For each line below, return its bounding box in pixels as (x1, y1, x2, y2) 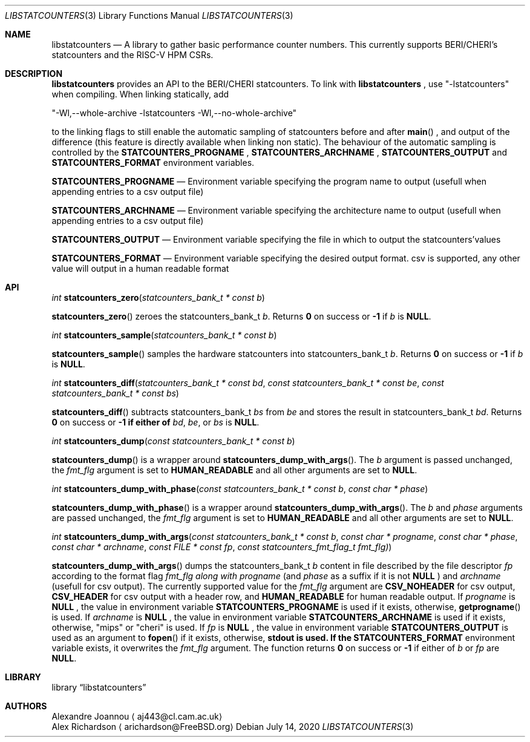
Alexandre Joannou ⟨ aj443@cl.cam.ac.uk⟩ (51, 711, 223, 721)
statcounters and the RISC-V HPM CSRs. (51, 50, 214, 60)
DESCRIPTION (5, 68, 63, 79)
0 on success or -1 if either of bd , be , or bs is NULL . (51, 417, 260, 427)
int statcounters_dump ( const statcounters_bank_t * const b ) (51, 436, 295, 446)
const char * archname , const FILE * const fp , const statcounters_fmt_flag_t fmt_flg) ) (51, 542, 392, 552)
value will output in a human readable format (51, 263, 229, 274)
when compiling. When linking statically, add (51, 89, 229, 99)
